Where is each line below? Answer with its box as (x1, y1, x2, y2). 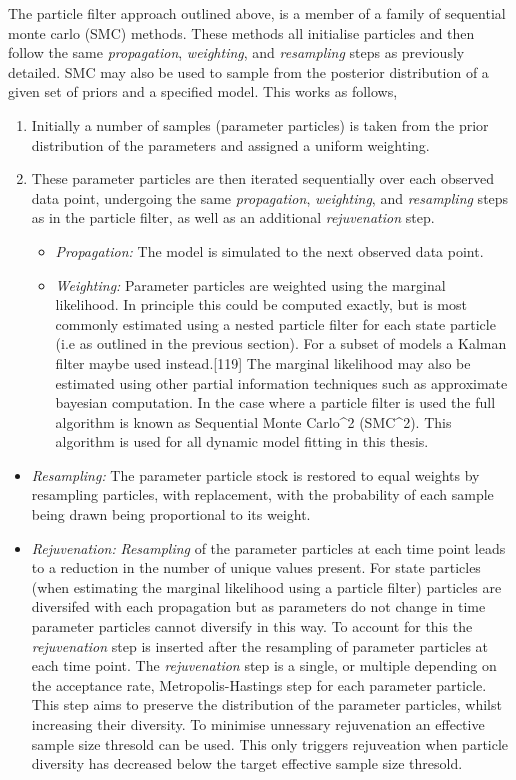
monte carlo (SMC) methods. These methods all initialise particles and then (8, 22, 475, 43)
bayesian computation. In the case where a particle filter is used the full (55, 392, 496, 413)
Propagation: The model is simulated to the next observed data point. (55, 240, 484, 261)
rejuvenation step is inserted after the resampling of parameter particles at (31, 635, 489, 656)
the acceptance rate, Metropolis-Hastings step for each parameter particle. (31, 674, 487, 695)
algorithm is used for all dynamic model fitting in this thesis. (55, 431, 429, 452)
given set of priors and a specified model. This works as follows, (8, 81, 398, 102)
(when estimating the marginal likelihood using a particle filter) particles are (31, 576, 502, 597)
